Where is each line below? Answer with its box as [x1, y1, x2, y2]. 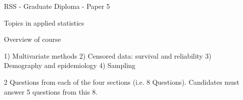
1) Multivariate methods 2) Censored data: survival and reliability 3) [4, 50, 212, 61]
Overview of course [4, 34, 61, 44]
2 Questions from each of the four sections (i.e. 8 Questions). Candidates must [4, 76, 240, 87]
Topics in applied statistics [4, 17, 84, 28]
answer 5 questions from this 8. [4, 86, 98, 97]
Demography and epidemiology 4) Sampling [4, 60, 135, 70]
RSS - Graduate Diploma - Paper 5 [4, 1, 110, 11]
